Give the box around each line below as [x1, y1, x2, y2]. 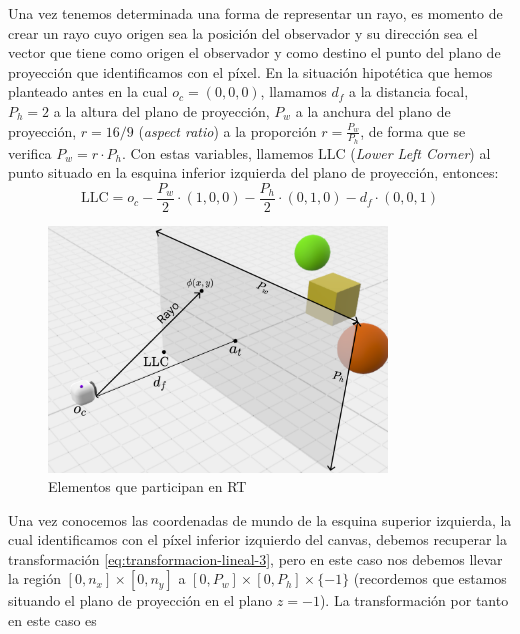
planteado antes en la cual [8, 81, 168, 102]
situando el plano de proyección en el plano [8, 590, 273, 611]
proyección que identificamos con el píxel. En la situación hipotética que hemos [8, 61, 493, 82]
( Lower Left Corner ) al [350, 142, 491, 163]
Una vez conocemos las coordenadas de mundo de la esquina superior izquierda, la [8, 509, 512, 530]
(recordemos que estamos [353, 568, 507, 589]
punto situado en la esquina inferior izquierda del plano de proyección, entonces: [8, 162, 499, 183]
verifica [8, 142, 52, 163]
